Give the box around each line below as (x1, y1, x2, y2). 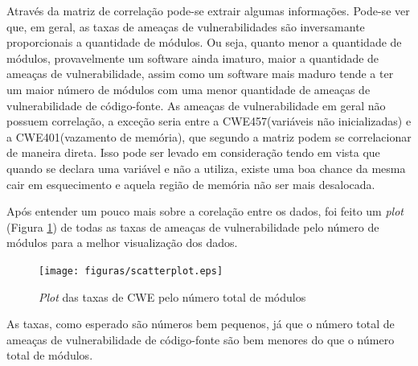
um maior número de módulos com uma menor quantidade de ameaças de (6, 80, 371, 97)
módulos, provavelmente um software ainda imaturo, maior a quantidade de (6, 49, 379, 66)
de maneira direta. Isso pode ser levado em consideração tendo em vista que (6, 144, 380, 161)
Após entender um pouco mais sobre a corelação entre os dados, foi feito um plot (6, 203, 404, 220)
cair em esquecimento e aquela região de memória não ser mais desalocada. (6, 175, 375, 192)
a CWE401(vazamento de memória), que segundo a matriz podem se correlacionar (6, 128, 412, 145)
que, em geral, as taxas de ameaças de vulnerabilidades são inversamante (6, 18, 365, 35)
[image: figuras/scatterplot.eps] (39, 265, 223, 277)
